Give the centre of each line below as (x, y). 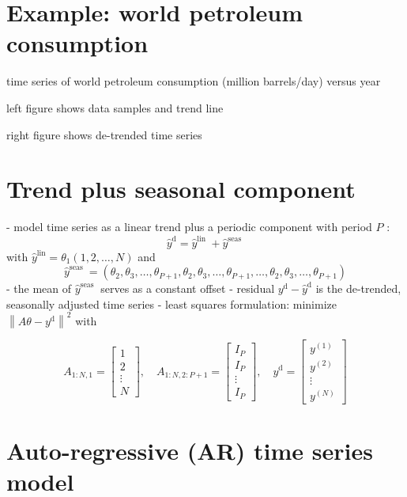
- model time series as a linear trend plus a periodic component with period (189, 227)
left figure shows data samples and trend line (115, 107)
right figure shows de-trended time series (104, 134)
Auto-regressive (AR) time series (190, 450)
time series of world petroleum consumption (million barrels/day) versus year (194, 81)
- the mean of (39, 288)
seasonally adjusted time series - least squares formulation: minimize (171, 304)
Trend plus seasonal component (181, 189)
